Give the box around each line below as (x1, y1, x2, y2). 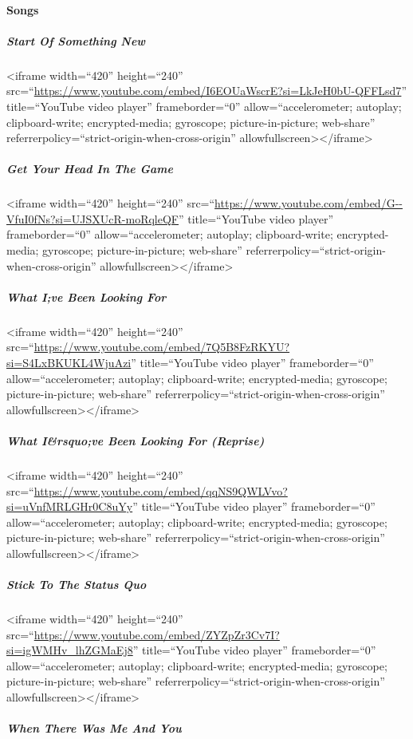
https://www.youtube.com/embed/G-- (214, 195, 403, 211)
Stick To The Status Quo (6, 576, 147, 593)
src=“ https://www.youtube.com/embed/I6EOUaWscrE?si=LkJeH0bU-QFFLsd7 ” (6, 82, 407, 99)
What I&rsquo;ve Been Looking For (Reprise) (6, 432, 265, 449)
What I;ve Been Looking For (6, 288, 167, 305)
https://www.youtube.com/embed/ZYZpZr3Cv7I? (33, 626, 280, 642)
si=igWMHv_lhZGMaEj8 (6, 642, 133, 658)
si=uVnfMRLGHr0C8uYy (6, 498, 133, 515)
